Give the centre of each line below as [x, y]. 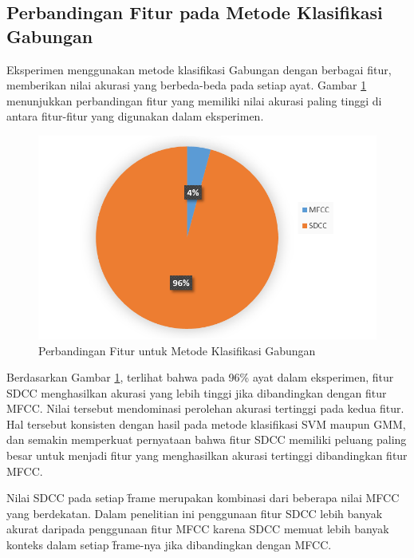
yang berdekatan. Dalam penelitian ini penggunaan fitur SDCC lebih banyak [195, 513]
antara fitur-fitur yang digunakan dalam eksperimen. [135, 116]
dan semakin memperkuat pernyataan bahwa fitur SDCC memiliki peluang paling [207, 439]
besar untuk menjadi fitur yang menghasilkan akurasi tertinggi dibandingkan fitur [207, 455]
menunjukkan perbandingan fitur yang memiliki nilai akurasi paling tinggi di [194, 100]
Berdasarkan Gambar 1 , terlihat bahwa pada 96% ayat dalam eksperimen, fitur [200, 377]
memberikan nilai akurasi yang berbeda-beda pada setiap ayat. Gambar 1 [187, 85]
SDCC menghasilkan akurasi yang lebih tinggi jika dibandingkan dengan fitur [197, 392]
